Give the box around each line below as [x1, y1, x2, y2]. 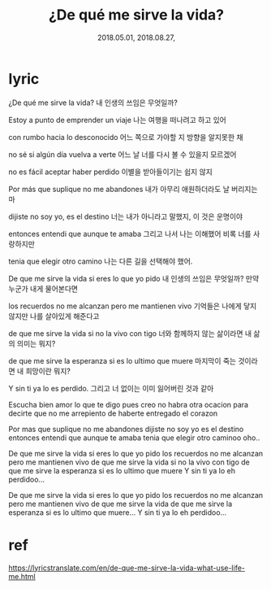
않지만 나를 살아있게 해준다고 [8, 311, 100, 321]
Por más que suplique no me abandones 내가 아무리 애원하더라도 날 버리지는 [8, 184, 258, 194]
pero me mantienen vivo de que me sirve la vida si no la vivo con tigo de [8, 457, 250, 467]
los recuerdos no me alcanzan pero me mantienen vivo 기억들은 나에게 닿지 [8, 301, 257, 311]
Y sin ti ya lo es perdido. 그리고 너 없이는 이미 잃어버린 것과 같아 [8, 383, 214, 393]
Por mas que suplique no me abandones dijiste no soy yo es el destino [8, 424, 244, 434]
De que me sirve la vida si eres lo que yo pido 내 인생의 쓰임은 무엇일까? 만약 [8, 273, 260, 283]
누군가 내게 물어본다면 [8, 283, 79, 294]
